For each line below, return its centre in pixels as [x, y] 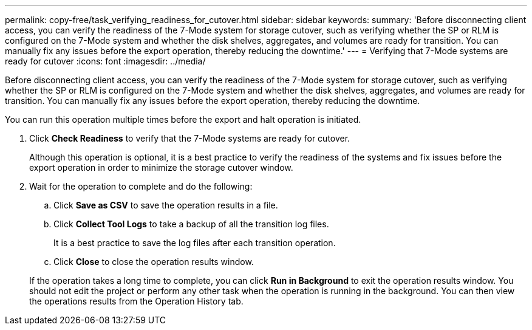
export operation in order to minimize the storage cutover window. [161, 167]
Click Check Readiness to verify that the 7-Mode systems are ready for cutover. [190, 138]
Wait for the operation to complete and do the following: [141, 186]
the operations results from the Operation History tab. [136, 301]
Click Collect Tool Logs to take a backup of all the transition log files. [191, 224]
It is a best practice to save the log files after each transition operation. [195, 243]
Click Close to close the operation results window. [154, 262]
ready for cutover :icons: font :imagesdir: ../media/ [105, 61]
